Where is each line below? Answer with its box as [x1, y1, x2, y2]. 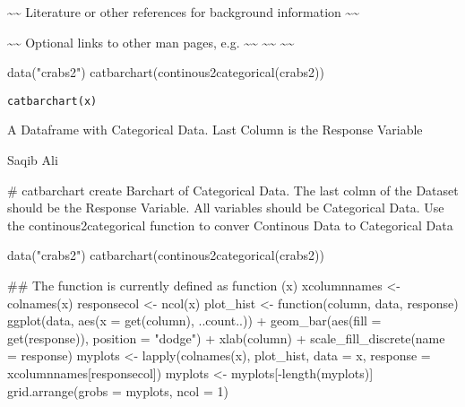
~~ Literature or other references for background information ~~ [7, 3, 360, 21]
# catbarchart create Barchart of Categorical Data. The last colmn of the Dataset [7, 180, 459, 199]
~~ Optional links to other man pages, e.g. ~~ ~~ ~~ [7, 32, 295, 51]
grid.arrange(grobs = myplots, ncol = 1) [7, 381, 228, 400]
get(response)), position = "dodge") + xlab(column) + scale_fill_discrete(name [7, 328, 445, 347]
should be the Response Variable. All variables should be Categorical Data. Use [7, 198, 444, 217]
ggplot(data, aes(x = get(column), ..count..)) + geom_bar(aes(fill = [7, 311, 382, 330]
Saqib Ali [7, 151, 58, 169]
